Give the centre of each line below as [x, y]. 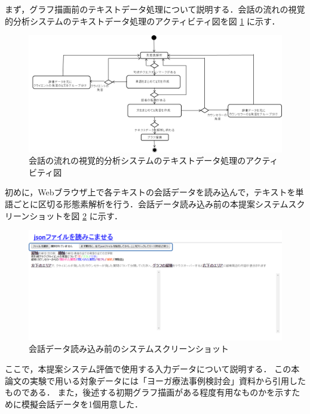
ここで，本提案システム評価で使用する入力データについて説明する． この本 [152, 369]
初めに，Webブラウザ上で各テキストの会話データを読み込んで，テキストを [150, 192]
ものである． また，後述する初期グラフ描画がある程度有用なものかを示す [148, 392]
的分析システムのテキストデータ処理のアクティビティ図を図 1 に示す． [142, 21]
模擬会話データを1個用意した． [82, 404]
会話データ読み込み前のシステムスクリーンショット [129, 349]
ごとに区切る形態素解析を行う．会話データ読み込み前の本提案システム [151, 204]
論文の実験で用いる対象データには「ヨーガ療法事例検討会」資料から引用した [155, 380]
